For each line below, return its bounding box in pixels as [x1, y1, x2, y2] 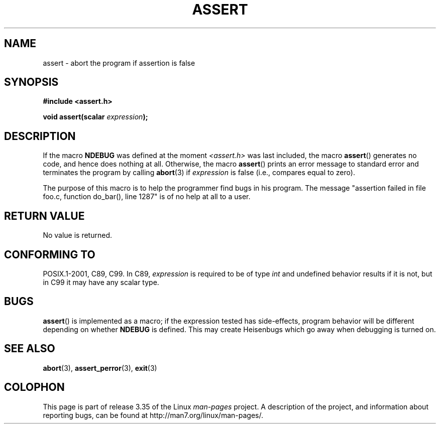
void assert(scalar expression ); [43, 112, 148, 121]
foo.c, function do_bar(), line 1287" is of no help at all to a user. [43, 192, 251, 201]
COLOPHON [4, 381, 65, 394]
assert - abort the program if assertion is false [43, 58, 195, 67]
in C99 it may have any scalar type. [43, 277, 159, 287]
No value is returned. [43, 231, 113, 240]
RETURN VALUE [4, 209, 85, 222]
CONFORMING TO [4, 248, 95, 261]
